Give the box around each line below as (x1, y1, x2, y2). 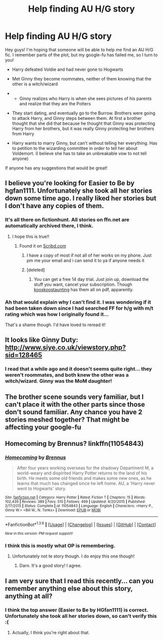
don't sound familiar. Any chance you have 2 (5, 408, 143, 416)
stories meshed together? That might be (5, 415, 130, 424)
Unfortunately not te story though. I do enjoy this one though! (12, 553, 135, 559)
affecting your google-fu (5, 423, 81, 431)
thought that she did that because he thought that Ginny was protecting (12, 120, 155, 126)
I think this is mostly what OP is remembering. (5, 542, 115, 549)
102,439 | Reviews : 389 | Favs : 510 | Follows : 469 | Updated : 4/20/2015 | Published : (5, 499, 146, 504)
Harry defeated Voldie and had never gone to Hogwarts (12, 66, 123, 72)
